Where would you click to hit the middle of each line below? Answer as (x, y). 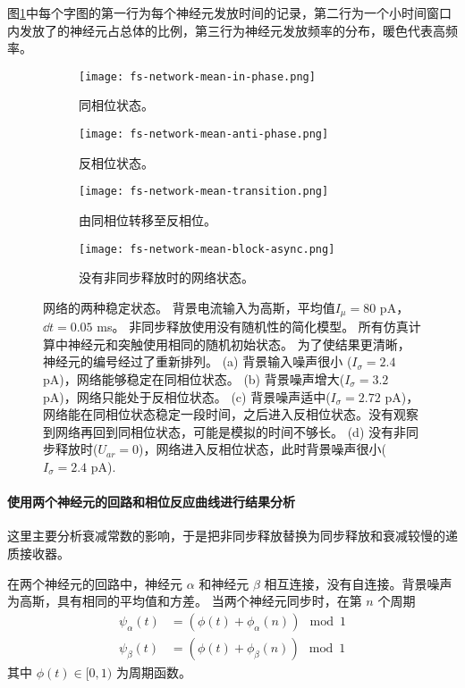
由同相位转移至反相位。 (148, 219)
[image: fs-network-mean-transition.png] (204, 192)
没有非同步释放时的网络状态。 (166, 277)
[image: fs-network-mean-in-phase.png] (197, 76)
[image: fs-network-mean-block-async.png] (207, 249)
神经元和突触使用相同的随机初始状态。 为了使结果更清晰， (239, 344)
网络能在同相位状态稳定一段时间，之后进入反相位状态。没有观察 (231, 414)
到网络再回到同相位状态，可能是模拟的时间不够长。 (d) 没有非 (224, 431)
